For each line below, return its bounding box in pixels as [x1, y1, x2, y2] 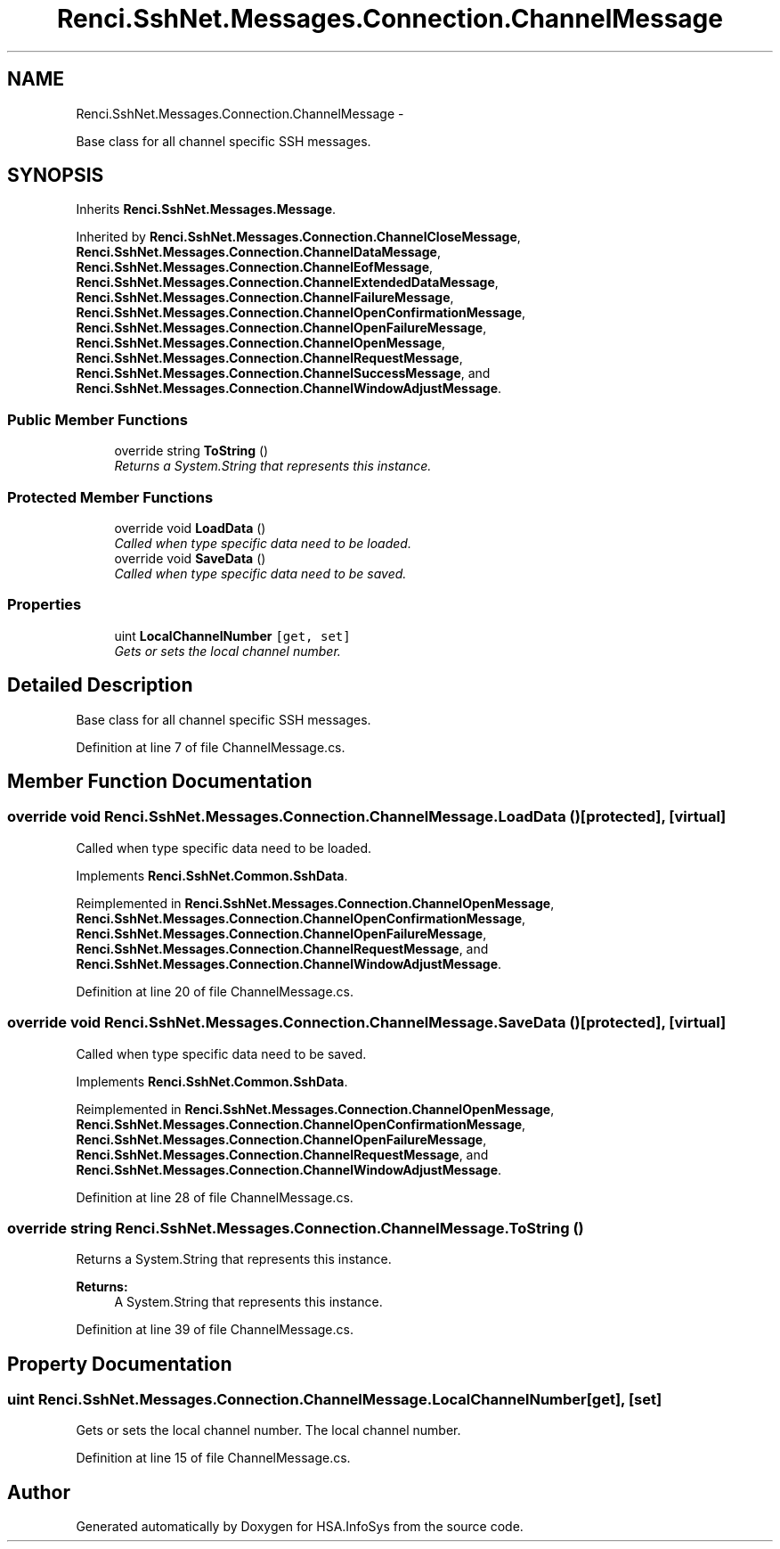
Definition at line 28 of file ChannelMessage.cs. [76, 1189, 353, 1205]
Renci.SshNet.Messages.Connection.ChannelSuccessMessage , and [76, 365, 491, 381]
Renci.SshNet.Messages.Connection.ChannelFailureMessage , [76, 290, 454, 306]
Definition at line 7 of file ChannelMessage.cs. [76, 739, 345, 755]
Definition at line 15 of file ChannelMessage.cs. [76, 1450, 351, 1466]
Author [7, 1480, 70, 1504]
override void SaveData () [114, 550, 266, 566]
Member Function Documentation [7, 769, 313, 792]
